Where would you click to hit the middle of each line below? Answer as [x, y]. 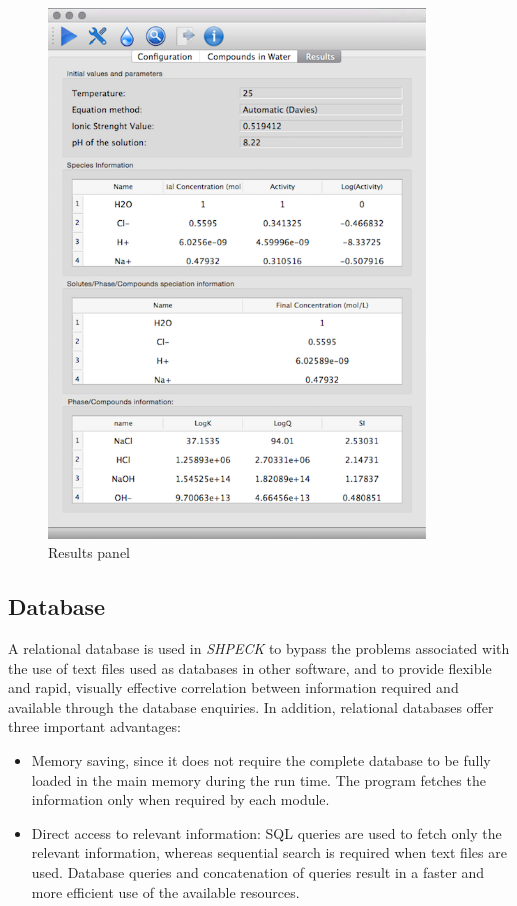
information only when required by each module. [180, 799]
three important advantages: [94, 726]
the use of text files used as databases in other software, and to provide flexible [250, 667]
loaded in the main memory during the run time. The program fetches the [258, 779]
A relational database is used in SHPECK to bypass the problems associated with [259, 648]
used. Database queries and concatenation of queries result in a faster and [258, 871]
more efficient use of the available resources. [165, 891]
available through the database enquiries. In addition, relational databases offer [251, 706]
